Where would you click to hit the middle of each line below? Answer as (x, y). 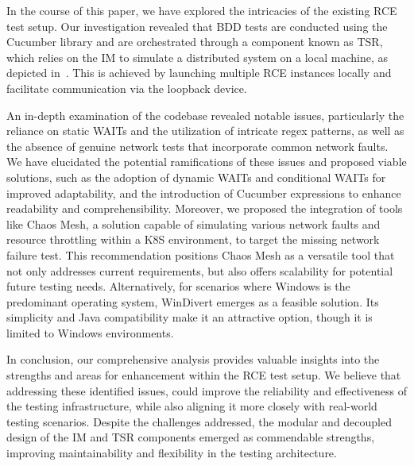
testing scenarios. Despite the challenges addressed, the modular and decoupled (199, 421)
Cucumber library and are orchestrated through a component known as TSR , (195, 42)
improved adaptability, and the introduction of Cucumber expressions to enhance (204, 193)
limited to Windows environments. (90, 332)
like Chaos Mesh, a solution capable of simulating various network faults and (193, 223)
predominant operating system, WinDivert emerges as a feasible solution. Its (193, 301)
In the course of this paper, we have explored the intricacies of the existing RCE (202, 10)
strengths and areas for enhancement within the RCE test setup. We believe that (204, 375)
